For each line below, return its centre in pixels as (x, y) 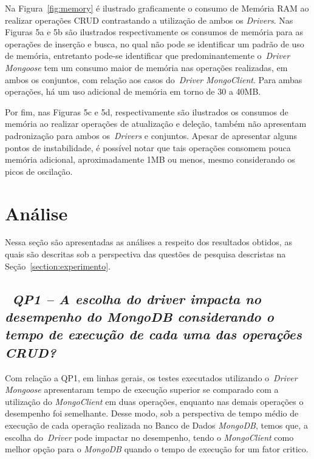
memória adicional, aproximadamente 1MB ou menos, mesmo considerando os (150, 159)
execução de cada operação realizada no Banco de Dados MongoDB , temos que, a (156, 425)
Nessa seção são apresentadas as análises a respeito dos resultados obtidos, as (148, 242)
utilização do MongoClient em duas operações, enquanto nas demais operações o (154, 401)
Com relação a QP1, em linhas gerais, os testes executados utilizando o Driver (151, 377)
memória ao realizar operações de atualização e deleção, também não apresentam (156, 124)
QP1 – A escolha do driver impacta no (137, 298)
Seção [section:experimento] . (58, 266)
